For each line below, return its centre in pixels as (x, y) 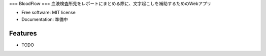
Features (23, 33)
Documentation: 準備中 (45, 19)
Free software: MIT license (49, 13)
